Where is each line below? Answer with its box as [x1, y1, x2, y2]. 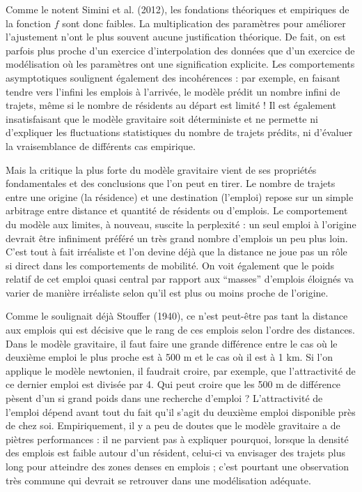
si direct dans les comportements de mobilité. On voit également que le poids [6, 258, 335, 272]
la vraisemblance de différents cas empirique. [6, 138, 196, 153]
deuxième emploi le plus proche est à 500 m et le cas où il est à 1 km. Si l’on [6, 350, 333, 364]
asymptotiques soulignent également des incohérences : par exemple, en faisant [6, 70, 340, 84]
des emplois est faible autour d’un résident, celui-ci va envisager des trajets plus [6, 445, 346, 460]
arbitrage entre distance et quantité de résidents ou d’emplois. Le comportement [6, 203, 348, 218]
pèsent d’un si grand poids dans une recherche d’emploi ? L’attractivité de [6, 391, 323, 405]
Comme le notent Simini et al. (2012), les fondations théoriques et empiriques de [6, 2, 349, 16]
